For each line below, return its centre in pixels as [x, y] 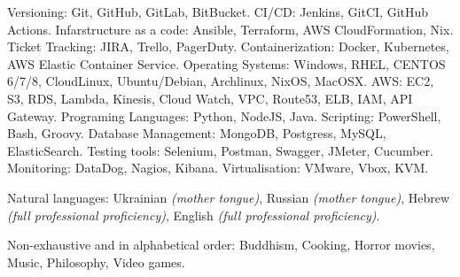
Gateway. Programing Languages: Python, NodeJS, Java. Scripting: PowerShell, [224, 115]
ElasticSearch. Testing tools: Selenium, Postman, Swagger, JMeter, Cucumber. [220, 150]
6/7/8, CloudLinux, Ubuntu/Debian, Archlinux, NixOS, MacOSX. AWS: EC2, [221, 81]
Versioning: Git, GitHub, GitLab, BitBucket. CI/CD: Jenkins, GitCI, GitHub [218, 12]
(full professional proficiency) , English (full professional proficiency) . [194, 215]
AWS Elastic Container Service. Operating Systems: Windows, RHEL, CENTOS [226, 63]
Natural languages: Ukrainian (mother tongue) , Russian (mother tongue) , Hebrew [229, 197]
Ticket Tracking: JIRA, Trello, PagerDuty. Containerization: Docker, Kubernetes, [228, 46]
